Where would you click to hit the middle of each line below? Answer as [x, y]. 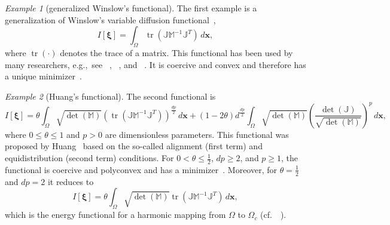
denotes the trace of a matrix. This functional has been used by [176, 52]
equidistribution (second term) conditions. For [89, 158]
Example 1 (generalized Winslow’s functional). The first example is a [131, 8]
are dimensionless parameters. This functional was [197, 134]
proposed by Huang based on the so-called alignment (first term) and [134, 146]
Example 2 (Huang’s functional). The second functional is [110, 96]
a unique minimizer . [43, 76]
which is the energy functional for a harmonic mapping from [115, 215]
